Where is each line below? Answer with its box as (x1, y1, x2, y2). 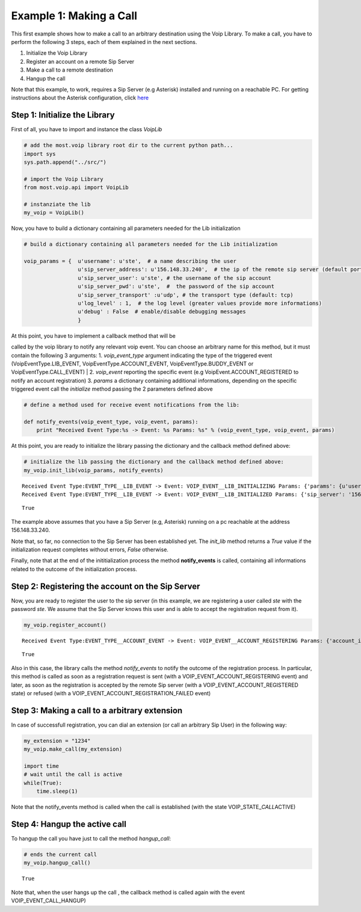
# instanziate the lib (23, 200, 91, 208)
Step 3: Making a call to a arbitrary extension (11, 705, 183, 716)
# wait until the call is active (23, 771, 123, 778)
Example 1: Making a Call (11, 9, 138, 22)
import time (23, 763, 60, 770)
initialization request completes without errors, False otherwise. (11, 545, 168, 553)
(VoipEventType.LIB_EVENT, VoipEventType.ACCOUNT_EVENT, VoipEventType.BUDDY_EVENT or (11, 360, 254, 367)
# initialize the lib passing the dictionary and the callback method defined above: (23, 458, 284, 465)
